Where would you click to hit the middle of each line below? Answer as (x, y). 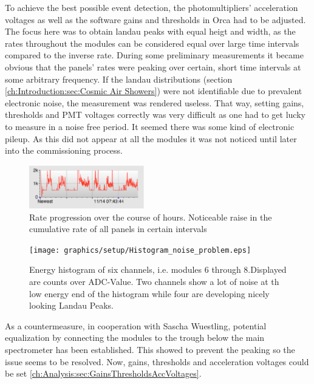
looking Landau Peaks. (71, 305)
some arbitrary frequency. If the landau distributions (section (119, 79)
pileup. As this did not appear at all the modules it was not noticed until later (151, 138)
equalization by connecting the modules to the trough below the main (135, 338)
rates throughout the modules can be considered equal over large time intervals (152, 43)
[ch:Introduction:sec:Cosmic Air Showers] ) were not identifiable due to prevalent (154, 91)
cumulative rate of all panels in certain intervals (118, 229)
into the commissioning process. (64, 150)
